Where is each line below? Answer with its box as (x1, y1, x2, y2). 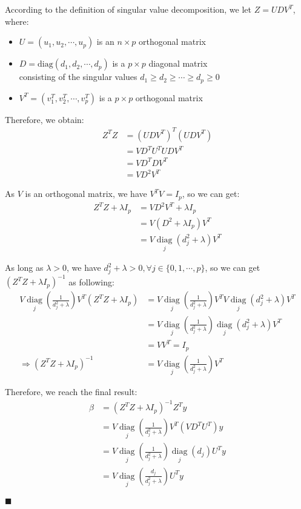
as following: (68, 275, 114, 288)
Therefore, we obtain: (5, 113, 84, 125)
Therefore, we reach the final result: (5, 385, 137, 398)
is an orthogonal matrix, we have (25, 187, 147, 200)
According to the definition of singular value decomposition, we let (5, 3, 252, 15)
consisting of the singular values (19, 70, 137, 83)
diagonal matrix (148, 57, 208, 70)
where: (5, 15, 29, 27)
